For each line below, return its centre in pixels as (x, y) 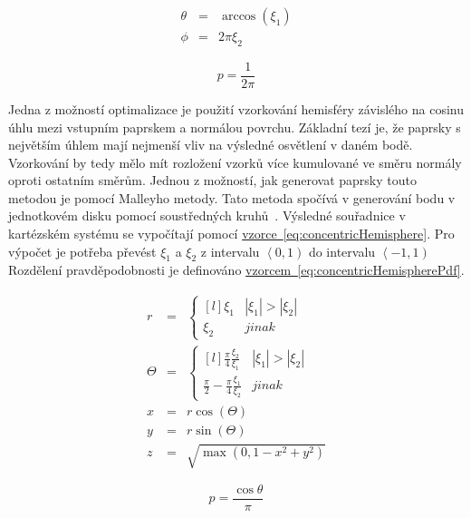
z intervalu (230, 251)
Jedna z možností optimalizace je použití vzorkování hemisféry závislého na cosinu (236, 108)
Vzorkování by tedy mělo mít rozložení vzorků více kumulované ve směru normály (235, 162)
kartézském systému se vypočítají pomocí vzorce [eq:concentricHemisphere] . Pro (231, 234)
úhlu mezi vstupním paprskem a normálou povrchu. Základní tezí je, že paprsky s (235, 127)
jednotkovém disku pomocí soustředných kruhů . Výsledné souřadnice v (207, 215)
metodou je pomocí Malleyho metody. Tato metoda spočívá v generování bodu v (232, 197)
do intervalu (342, 251)
